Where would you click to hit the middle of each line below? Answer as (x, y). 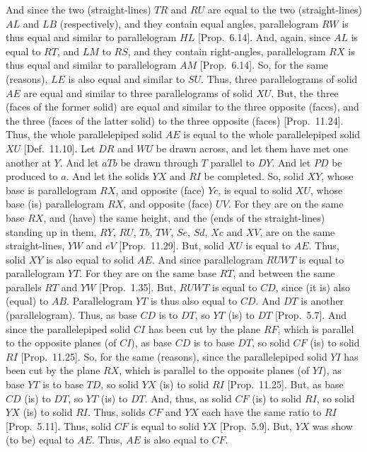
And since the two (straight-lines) (78, 9)
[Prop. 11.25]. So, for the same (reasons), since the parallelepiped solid (174, 356)
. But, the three (305, 92)
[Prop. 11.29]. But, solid (172, 245)
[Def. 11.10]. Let (59, 148)
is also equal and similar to (127, 78)
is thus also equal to (194, 301)
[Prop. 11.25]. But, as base (285, 384)
